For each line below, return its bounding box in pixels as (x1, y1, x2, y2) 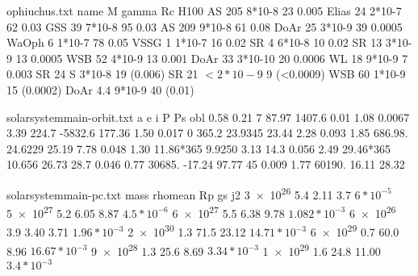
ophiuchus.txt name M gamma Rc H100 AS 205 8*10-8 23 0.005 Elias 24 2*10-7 (6, 2, 402, 19)
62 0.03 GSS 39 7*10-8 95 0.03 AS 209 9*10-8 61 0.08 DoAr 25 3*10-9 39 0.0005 (6, 18, 403, 35)
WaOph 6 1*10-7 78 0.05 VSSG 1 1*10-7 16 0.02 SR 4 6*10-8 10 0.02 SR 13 (6, 34, 382, 51)
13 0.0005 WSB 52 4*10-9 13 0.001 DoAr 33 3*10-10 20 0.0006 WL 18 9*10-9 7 (15, 49, 408, 66)
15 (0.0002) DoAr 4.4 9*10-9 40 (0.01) (6, 81, 194, 98)
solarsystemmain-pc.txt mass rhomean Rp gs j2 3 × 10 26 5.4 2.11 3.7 (6, 183, 351, 203)
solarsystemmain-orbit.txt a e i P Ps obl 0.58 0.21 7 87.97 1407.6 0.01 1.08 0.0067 (6, 108, 410, 125)
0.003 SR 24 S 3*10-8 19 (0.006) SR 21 (6, 65, 199, 82)
